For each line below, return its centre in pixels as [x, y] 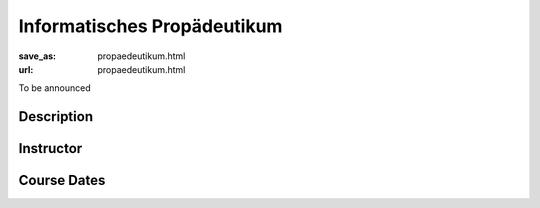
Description [56, 116]
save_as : [37, 56]
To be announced [55, 88]
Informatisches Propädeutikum [150, 26]
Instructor [50, 148]
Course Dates [62, 180]
